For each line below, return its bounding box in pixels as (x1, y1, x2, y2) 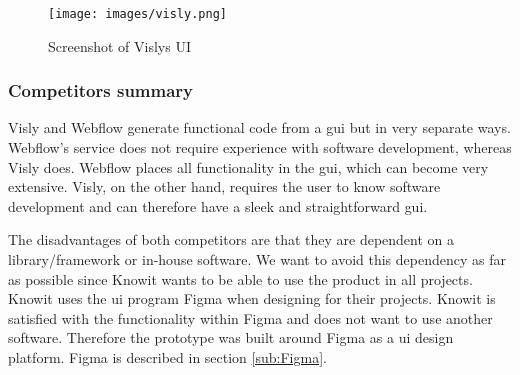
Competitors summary (8, 78, 194, 103)
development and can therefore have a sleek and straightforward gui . (8, 195, 428, 216)
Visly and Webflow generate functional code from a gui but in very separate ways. (8, 117, 511, 138)
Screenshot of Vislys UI (48, 35, 191, 56)
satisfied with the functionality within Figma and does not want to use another (8, 307, 493, 328)
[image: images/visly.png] (48, 7, 227, 21)
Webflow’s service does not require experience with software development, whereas (8, 137, 512, 158)
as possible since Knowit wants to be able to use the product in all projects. (8, 268, 473, 289)
